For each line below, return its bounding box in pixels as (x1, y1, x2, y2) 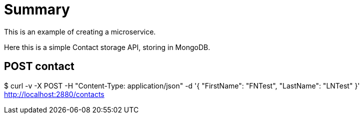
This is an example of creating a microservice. (4, 27, 156, 36)
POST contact (4, 60, 74, 73)
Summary (4, 1, 70, 18)
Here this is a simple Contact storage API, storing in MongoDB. (4, 42, 210, 51)
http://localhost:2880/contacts (4, 89, 104, 98)
